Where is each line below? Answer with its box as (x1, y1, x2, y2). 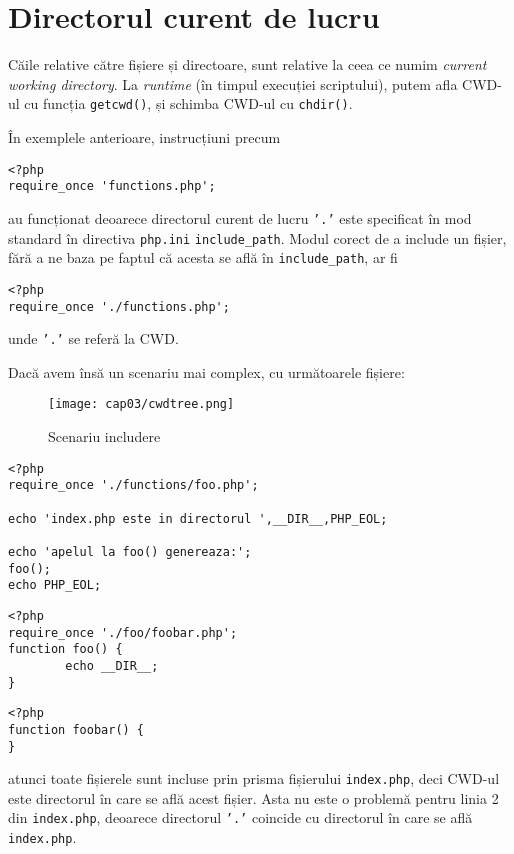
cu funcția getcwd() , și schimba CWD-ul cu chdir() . (24, 93, 353, 114)
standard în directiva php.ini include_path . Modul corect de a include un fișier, (8, 227, 507, 248)
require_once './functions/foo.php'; (8, 478, 259, 493)
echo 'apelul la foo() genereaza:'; (8, 544, 252, 559)
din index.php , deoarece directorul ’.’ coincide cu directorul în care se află (8, 807, 473, 828)
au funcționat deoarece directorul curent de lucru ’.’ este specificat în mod (8, 207, 472, 228)
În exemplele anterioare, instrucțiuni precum (8, 126, 281, 147)
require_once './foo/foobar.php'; (8, 625, 238, 640)
